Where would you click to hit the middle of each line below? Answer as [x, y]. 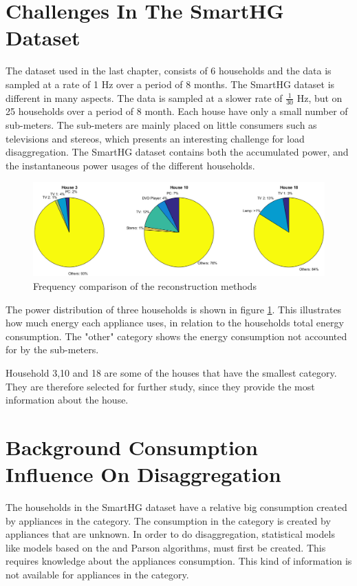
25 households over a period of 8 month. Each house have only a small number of [177, 111]
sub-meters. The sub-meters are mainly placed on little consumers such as [161, 124]
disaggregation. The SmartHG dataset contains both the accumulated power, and [177, 152]
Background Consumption [132, 447]
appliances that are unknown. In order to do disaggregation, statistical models [170, 534]
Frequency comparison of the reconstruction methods [145, 285]
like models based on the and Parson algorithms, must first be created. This [166, 547]
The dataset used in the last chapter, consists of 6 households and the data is [169, 71]
